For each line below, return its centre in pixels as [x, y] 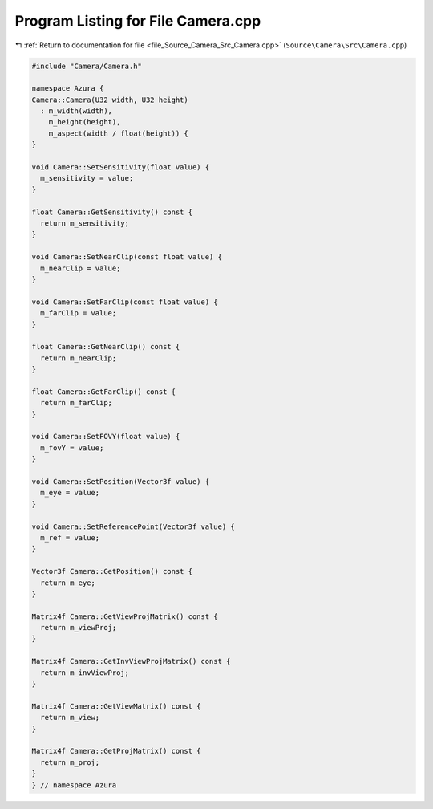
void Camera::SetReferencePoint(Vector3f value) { [134, 526]
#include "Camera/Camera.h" [87, 66]
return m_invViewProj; [85, 673]
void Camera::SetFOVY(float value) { [106, 437]
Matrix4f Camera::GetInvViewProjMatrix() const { [131, 661]
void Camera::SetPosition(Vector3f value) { [121, 481]
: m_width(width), [76, 111]
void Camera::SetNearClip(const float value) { [127, 257]
